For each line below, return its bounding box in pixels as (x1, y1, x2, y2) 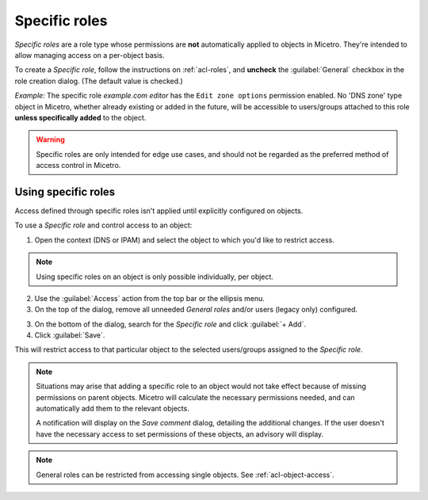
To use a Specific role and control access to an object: (14, 220, 193, 230)
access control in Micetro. (36, 161, 121, 170)
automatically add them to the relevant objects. (36, 404, 189, 414)
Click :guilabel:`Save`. (34, 330, 105, 340)
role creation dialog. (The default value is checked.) (14, 76, 184, 86)
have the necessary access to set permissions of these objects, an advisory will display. (36, 429, 324, 439)
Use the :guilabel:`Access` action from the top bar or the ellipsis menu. (34, 293, 266, 303)
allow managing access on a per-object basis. (14, 50, 166, 59)
